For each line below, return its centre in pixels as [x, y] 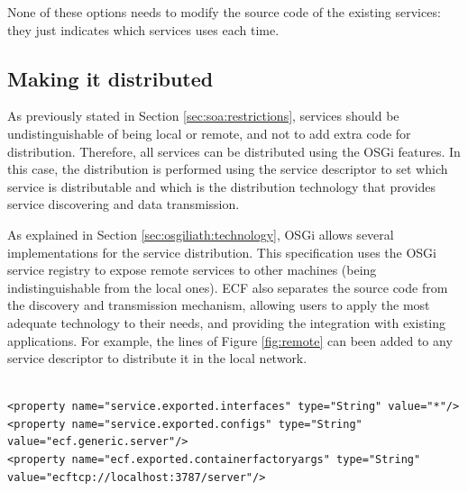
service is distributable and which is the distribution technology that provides [222, 186]
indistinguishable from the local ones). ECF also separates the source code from [228, 287]
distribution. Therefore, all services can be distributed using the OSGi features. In [234, 151]
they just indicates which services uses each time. [143, 29]
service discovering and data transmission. [124, 204]
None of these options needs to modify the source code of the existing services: [224, 12]
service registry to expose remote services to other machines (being [192, 270]
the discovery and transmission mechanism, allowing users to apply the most [219, 305]
